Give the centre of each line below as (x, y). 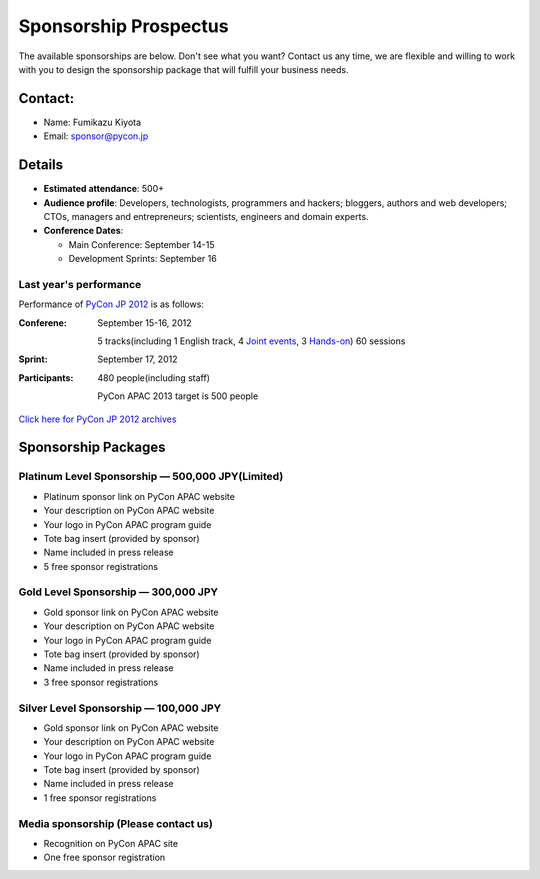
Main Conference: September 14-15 (141, 244)
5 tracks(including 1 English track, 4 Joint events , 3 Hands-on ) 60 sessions (251, 341)
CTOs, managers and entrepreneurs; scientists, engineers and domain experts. (206, 216)
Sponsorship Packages (92, 447)
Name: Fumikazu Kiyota (92, 122)
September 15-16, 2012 (144, 322)
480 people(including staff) (153, 377)
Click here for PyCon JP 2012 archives (97, 419)
